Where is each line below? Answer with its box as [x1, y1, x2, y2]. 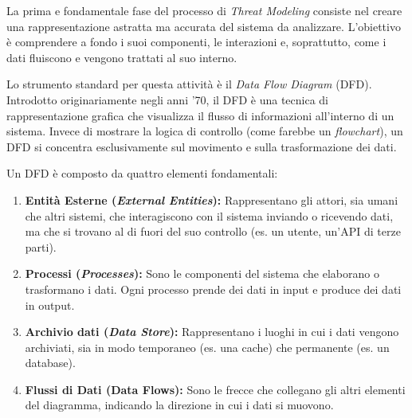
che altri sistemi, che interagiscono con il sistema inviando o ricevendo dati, [25, 207, 394, 224]
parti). [25, 238, 57, 255]
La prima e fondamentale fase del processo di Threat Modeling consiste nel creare [6, 2, 402, 18]
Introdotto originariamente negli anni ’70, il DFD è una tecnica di [6, 91, 329, 107]
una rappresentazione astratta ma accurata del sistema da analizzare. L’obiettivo [6, 18, 401, 34]
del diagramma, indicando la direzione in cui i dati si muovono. [25, 397, 334, 413]
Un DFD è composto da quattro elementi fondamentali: [6, 165, 278, 182]
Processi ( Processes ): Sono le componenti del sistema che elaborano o [25, 265, 379, 282]
